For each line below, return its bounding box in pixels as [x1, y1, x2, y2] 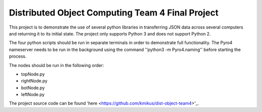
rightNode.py [21, 78, 48, 84]
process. [9, 53, 27, 59]
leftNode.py [21, 92, 45, 97]
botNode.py [21, 85, 45, 91]
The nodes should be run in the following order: [9, 62, 104, 68]
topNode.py [21, 71, 45, 77]
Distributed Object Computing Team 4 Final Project [9, 7, 219, 18]
